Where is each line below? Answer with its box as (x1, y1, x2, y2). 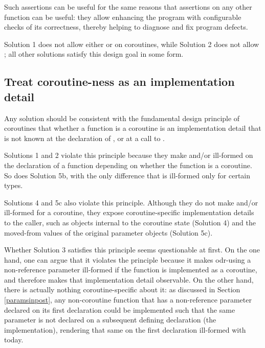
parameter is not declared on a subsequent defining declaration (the (4, 314, 216, 325)
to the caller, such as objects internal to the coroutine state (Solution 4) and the (4, 217, 256, 227)
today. (4, 334, 24, 345)
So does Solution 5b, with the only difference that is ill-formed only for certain (4, 170, 251, 180)
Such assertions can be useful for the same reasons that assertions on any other (4, 2, 252, 12)
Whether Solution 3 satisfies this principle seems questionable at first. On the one (4, 244, 260, 255)
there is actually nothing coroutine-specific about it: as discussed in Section (4, 284, 240, 295)
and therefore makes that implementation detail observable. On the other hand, (4, 274, 254, 285)
